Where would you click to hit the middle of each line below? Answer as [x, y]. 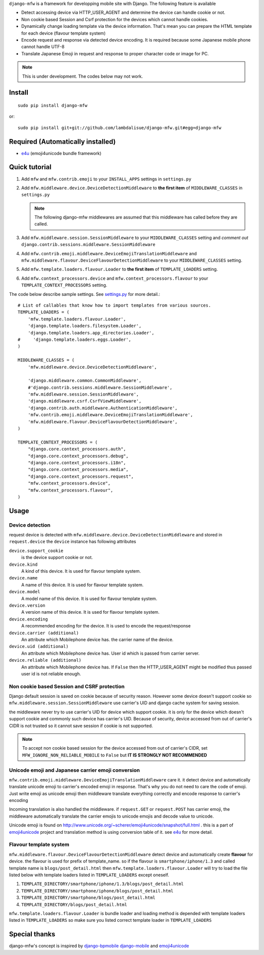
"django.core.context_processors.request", [81, 476]
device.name [23, 578]
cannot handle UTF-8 [43, 47]
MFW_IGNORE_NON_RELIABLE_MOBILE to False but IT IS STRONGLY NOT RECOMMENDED [115, 755]
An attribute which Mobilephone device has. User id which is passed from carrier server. [110, 653]
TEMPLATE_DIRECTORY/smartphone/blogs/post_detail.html [88, 898]
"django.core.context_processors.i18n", [77, 463]
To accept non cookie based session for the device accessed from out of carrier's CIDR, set [115, 748]
